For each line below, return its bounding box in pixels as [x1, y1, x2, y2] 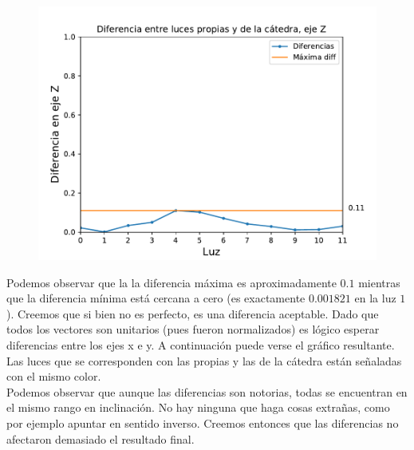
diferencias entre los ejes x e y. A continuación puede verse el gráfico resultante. [6, 336, 395, 353]
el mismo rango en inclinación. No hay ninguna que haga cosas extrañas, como [6, 399, 390, 416]
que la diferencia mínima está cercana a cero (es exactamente [6, 290, 306, 306]
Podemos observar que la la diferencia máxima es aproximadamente [6, 274, 337, 290]
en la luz [354, 290, 396, 306]
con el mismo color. [6, 368, 101, 385]
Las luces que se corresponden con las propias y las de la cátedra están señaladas [6, 352, 402, 369]
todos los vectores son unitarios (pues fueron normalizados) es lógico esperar [6, 321, 380, 337]
